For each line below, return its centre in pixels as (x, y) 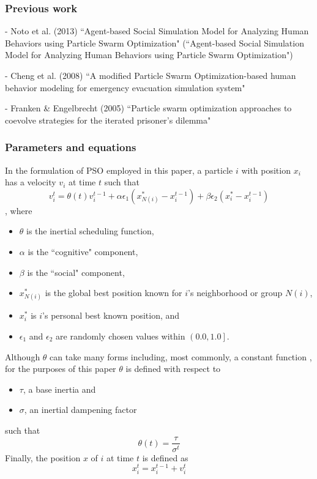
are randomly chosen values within (121, 336)
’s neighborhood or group (235, 293)
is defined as (165, 457)
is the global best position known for (114, 293)
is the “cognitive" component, (83, 251)
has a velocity (31, 182)
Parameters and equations (71, 147)
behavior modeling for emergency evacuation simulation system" (125, 87)
